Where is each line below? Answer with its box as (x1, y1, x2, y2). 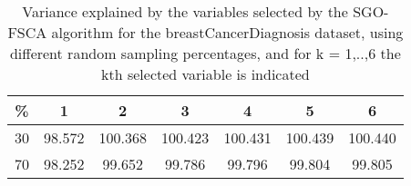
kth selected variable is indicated (101, 64, 310, 84)
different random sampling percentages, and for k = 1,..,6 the (9, 43, 401, 64)
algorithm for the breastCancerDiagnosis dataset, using (51, 22, 404, 43)
